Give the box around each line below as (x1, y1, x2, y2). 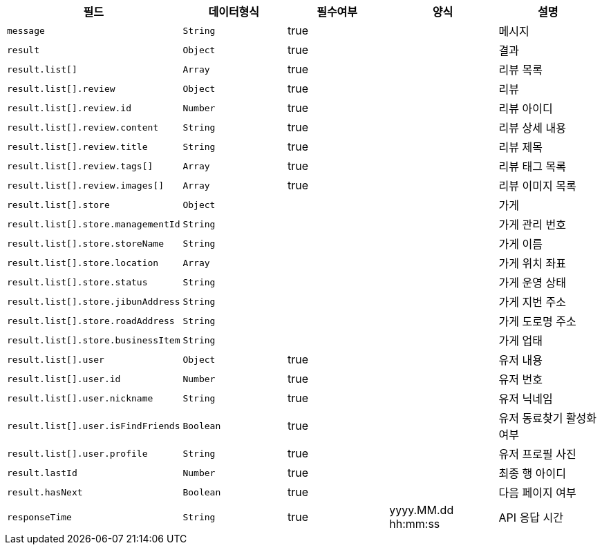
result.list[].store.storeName (7, 238, 164, 249)
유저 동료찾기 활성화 (498, 411, 597, 425)
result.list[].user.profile (7, 448, 148, 459)
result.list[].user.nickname (7, 392, 153, 404)
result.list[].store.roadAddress (7, 315, 175, 326)
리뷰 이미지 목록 (498, 179, 576, 193)
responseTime (7, 511, 72, 522)
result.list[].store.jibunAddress (7, 296, 180, 307)
